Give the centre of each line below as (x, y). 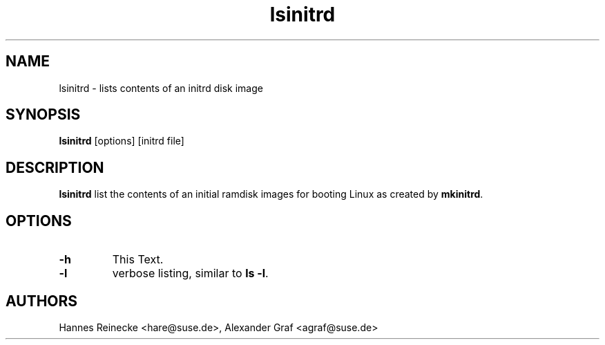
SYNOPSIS (43, 115)
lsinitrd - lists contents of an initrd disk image (161, 88)
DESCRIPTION (55, 167)
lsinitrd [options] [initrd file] (122, 141)
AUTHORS (42, 301)
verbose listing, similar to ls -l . (190, 273)
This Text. (138, 260)
